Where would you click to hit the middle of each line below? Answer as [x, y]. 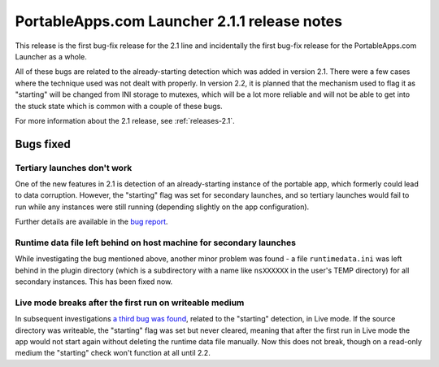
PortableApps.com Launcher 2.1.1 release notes [179, 21]
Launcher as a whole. [51, 56]
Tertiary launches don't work [74, 168]
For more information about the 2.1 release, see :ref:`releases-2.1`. [125, 120]
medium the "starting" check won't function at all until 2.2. [113, 353]
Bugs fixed [43, 144]
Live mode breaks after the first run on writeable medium [130, 303]
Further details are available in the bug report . [91, 222]
